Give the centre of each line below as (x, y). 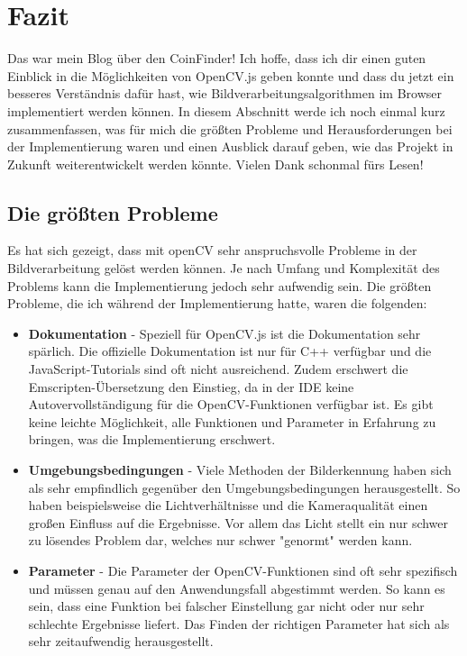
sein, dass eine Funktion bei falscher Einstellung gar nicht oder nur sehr (226, 606)
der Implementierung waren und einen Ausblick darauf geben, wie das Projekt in (230, 146)
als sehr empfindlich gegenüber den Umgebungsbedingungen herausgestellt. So (244, 487)
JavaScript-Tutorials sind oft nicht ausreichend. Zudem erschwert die (218, 369)
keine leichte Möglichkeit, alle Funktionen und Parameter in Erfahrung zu (232, 421)
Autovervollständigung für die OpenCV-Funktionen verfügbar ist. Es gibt (231, 404)
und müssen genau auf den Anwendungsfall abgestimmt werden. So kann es (237, 588)
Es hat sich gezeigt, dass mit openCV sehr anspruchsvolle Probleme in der (212, 250)
